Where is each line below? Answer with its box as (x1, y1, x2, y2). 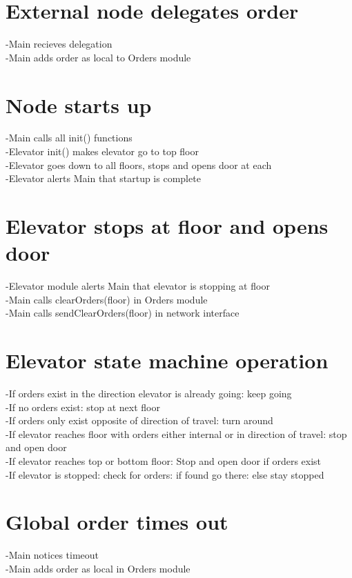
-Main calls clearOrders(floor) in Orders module (6, 292, 208, 306)
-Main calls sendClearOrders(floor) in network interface (6, 306, 239, 320)
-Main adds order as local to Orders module (6, 50, 191, 64)
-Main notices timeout (6, 548, 99, 562)
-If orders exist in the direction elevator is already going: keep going (6, 386, 292, 401)
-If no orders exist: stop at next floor (6, 399, 160, 414)
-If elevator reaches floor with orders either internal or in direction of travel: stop (6, 426, 347, 441)
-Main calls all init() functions (6, 130, 133, 145)
